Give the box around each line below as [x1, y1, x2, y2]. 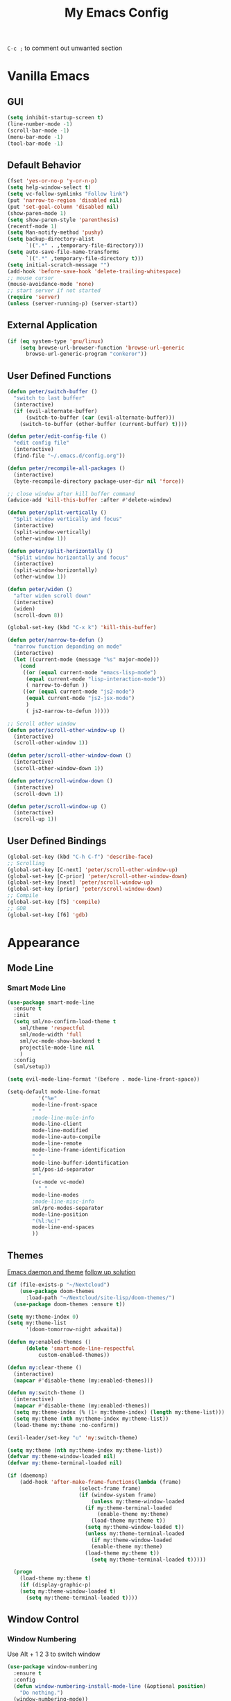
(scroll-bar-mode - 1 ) [7, 127, 70, 134]
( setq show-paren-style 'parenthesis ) [7, 216, 119, 223]
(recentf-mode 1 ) [7, 223, 58, 230]
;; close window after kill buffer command [7, 490, 135, 497]
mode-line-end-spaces [32, 1224, 95, 1231]
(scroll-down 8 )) [13, 612, 64, 619]
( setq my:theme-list [7, 1319, 67, 1326]
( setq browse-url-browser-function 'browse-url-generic [19, 344, 185, 351]
